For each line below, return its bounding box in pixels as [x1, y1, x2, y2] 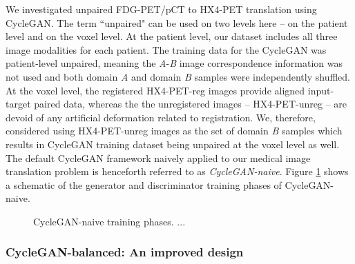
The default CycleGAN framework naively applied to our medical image [6, 150, 311, 165]
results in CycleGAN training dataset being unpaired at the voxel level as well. [6, 136, 340, 151]
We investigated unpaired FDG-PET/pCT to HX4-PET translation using [6, 2, 317, 16]
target [6, 97, 31, 111]
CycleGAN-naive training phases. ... [33, 214, 186, 228]
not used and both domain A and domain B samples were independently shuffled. [6, 69, 350, 83]
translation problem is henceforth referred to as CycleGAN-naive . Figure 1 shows [6, 164, 349, 179]
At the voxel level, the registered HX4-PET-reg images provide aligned [6, 83, 305, 97]
